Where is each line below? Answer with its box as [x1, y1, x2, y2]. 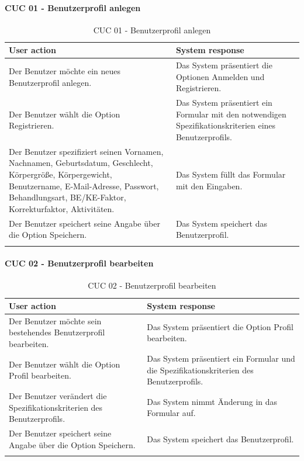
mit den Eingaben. [175, 179, 243, 192]
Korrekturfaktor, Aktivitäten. [9, 202, 115, 214]
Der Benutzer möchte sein [9, 314, 102, 327]
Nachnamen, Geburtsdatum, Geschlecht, [9, 157, 153, 169]
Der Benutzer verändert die [9, 389, 107, 401]
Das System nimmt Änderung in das [147, 395, 278, 407]
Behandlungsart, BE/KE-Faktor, [9, 191, 126, 203]
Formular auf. [147, 407, 196, 419]
